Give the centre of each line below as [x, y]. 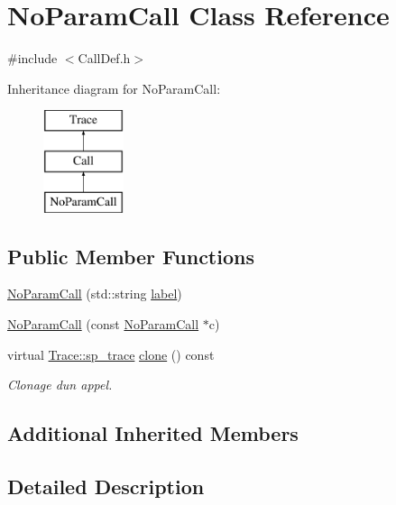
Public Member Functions [131, 256]
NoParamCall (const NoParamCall [103, 324]
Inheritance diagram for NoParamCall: [114, 88]
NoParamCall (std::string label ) [95, 294]
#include [32, 58]
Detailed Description [106, 487]
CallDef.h [104, 58]
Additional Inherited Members [153, 433]
